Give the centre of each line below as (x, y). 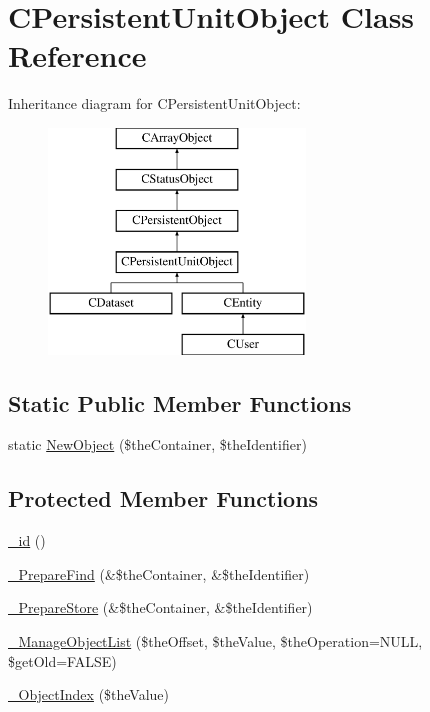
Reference (77, 55)
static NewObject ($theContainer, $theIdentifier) (157, 444)
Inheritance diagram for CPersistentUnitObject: (154, 103)
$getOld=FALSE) (62, 660)
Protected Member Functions (163, 498)
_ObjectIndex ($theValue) (89, 694)
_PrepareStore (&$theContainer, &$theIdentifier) (160, 607)
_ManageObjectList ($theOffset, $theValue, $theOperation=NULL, (215, 641)
